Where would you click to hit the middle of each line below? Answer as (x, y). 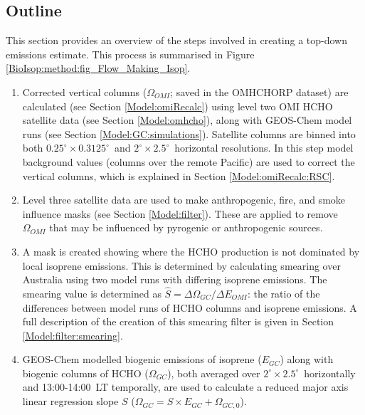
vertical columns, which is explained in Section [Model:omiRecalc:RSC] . (179, 175)
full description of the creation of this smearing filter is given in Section (178, 321)
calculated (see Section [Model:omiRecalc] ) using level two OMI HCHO (178, 106)
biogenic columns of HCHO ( (85, 373)
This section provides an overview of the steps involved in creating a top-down (176, 40)
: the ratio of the (284, 293)
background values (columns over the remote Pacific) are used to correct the (189, 161)
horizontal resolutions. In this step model (264, 148)
